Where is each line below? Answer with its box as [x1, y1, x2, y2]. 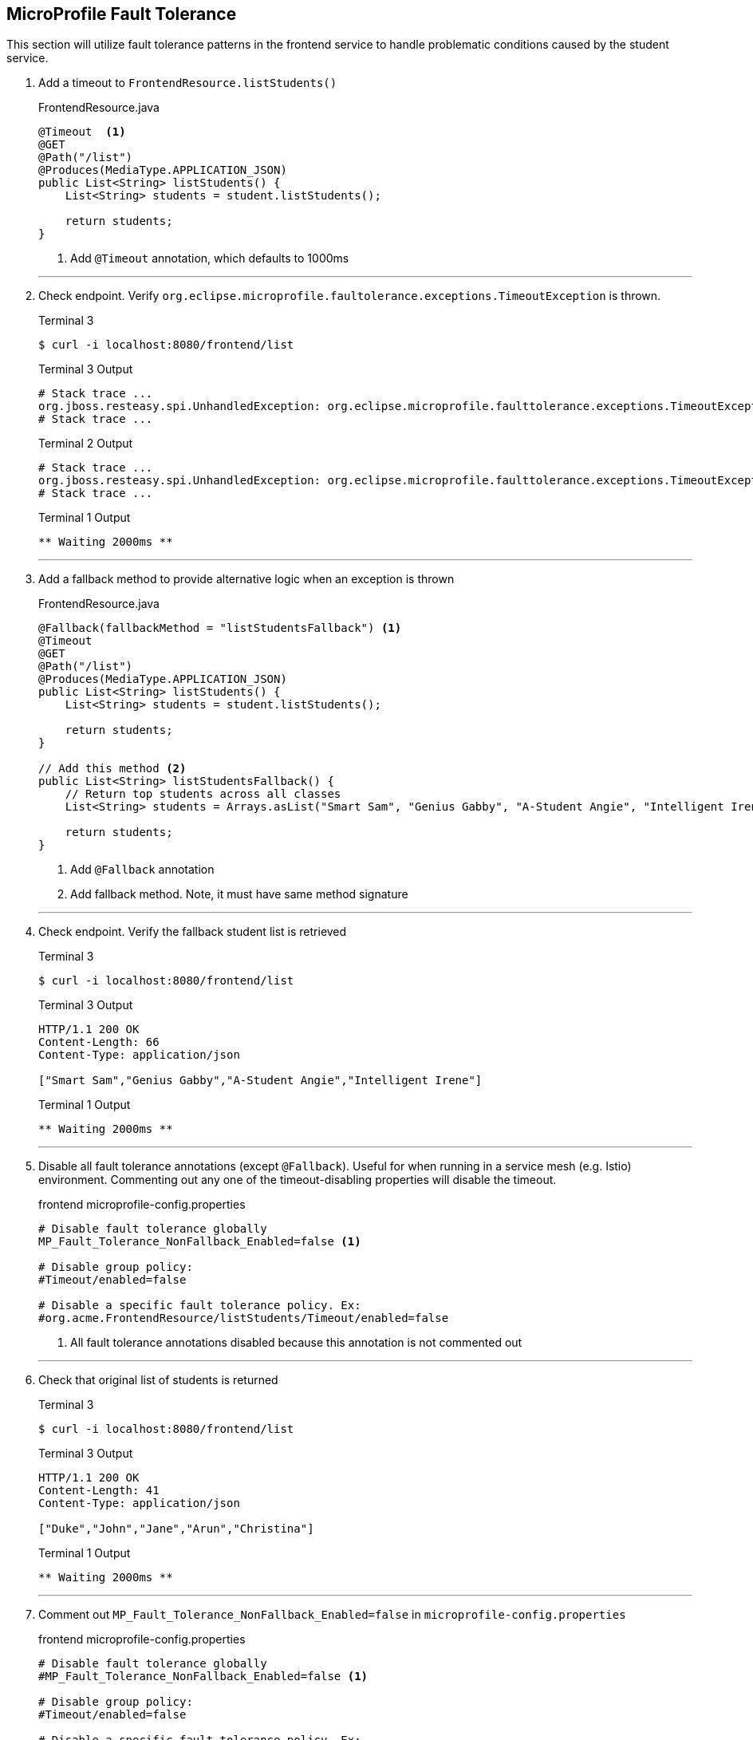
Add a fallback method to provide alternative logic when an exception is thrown [38, 572, 455, 586]
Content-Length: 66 [38, 1036, 160, 1049]
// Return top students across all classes [65, 787, 341, 801]
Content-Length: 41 [38, 1484, 160, 1497]
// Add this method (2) [38, 762, 187, 775]
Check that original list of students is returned [38, 1373, 278, 1387]
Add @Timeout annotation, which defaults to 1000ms [70, 251, 349, 266]
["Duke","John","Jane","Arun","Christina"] [38, 1522, 314, 1536]
